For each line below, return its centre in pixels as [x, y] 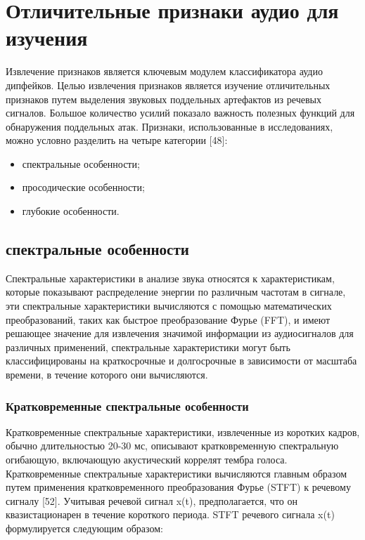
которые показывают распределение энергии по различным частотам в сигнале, [176, 292]
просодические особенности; [83, 187]
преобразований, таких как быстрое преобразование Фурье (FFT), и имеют [168, 319]
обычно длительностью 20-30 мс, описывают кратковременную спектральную [172, 446]
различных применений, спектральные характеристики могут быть [148, 347]
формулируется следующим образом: [84, 528]
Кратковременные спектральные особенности [127, 406]
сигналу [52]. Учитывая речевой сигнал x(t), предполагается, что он [152, 500]
